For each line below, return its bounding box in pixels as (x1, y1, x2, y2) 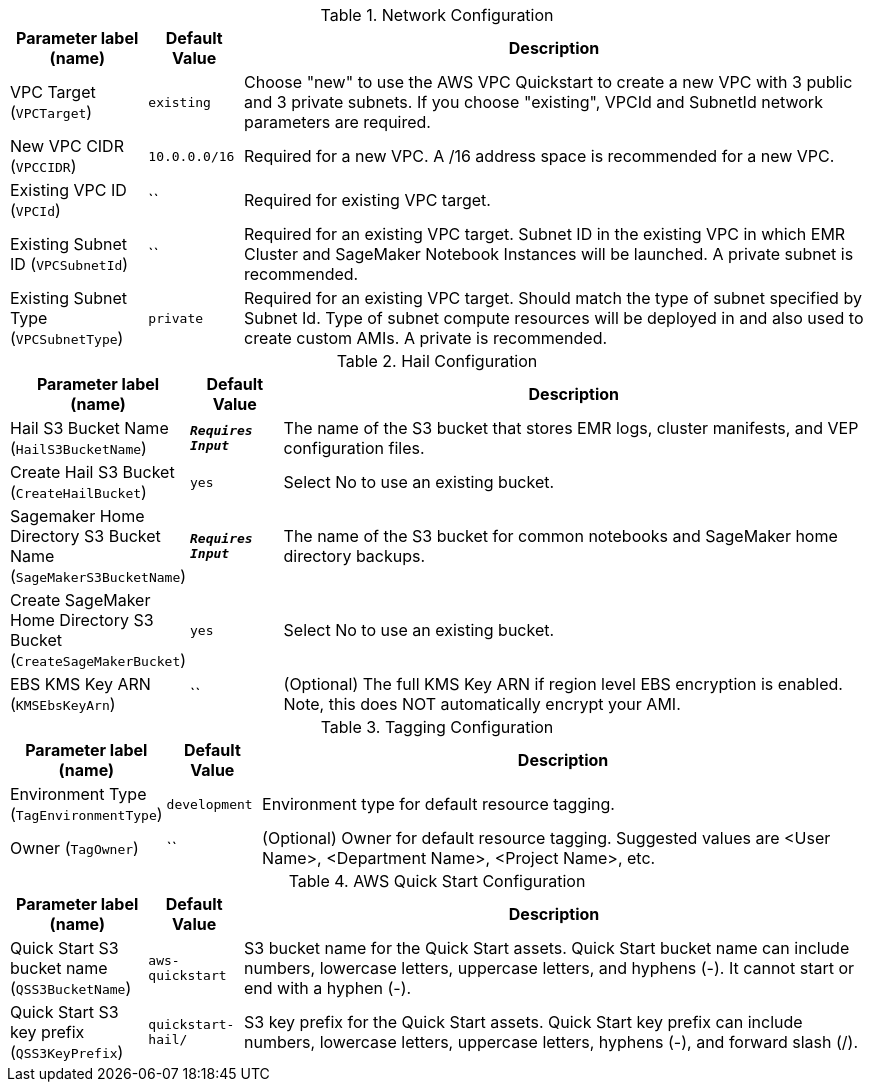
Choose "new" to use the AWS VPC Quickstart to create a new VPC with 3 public (244, 72, 853, 92)
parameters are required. (244, 112, 431, 132)
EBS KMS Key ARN (10, 674, 151, 694)
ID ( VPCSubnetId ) (10, 254, 129, 274)
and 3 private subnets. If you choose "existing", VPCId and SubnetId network (244, 92, 823, 112)
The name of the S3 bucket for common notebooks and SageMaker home (283, 526, 838, 546)
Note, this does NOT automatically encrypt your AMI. (283, 694, 681, 714)
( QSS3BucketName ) (10, 978, 132, 998)
